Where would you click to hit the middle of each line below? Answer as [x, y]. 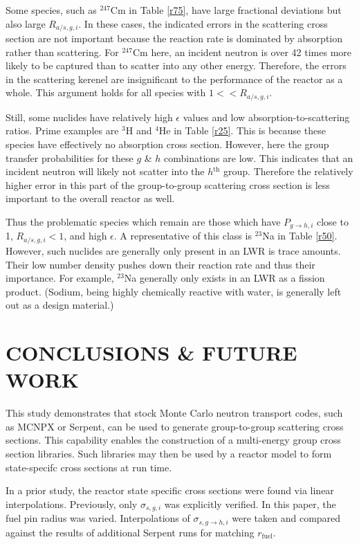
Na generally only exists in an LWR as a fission [224, 278]
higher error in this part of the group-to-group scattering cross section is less [168, 184]
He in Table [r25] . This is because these [242, 130]
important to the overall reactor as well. [90, 198]
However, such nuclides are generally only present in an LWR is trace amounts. [173, 250]
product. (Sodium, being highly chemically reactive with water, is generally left [174, 291]
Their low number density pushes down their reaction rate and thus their [160, 264]
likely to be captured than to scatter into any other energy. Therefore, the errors [176, 65]
